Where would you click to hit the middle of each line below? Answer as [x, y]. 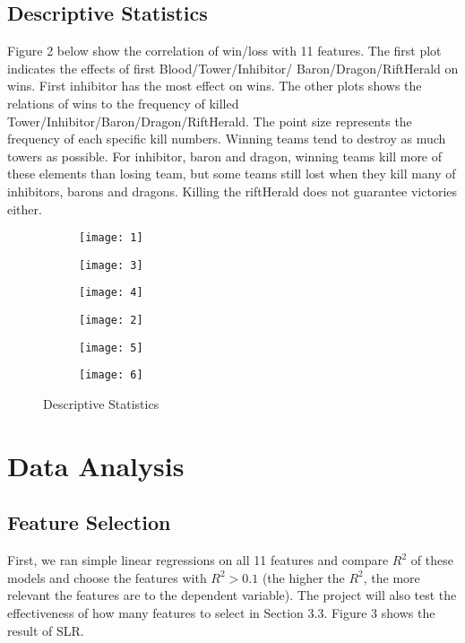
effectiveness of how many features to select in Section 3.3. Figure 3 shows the [221, 613]
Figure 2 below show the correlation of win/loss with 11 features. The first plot [224, 51]
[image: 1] [111, 238]
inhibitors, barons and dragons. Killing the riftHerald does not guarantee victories [232, 191]
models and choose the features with [107, 577]
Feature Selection [89, 522]
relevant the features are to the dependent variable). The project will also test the [232, 595]
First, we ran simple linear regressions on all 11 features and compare [198, 560]
